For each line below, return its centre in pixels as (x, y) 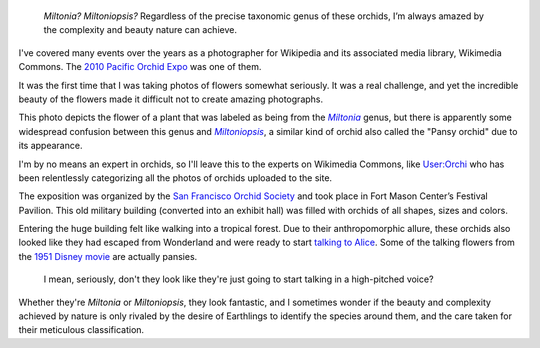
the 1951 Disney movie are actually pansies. (108, 256)
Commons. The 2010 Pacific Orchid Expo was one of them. (140, 67)
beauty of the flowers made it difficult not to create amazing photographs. (171, 99)
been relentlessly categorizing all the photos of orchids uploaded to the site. (175, 177)
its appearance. (50, 146)
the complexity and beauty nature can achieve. (140, 30)
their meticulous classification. (81, 330)
